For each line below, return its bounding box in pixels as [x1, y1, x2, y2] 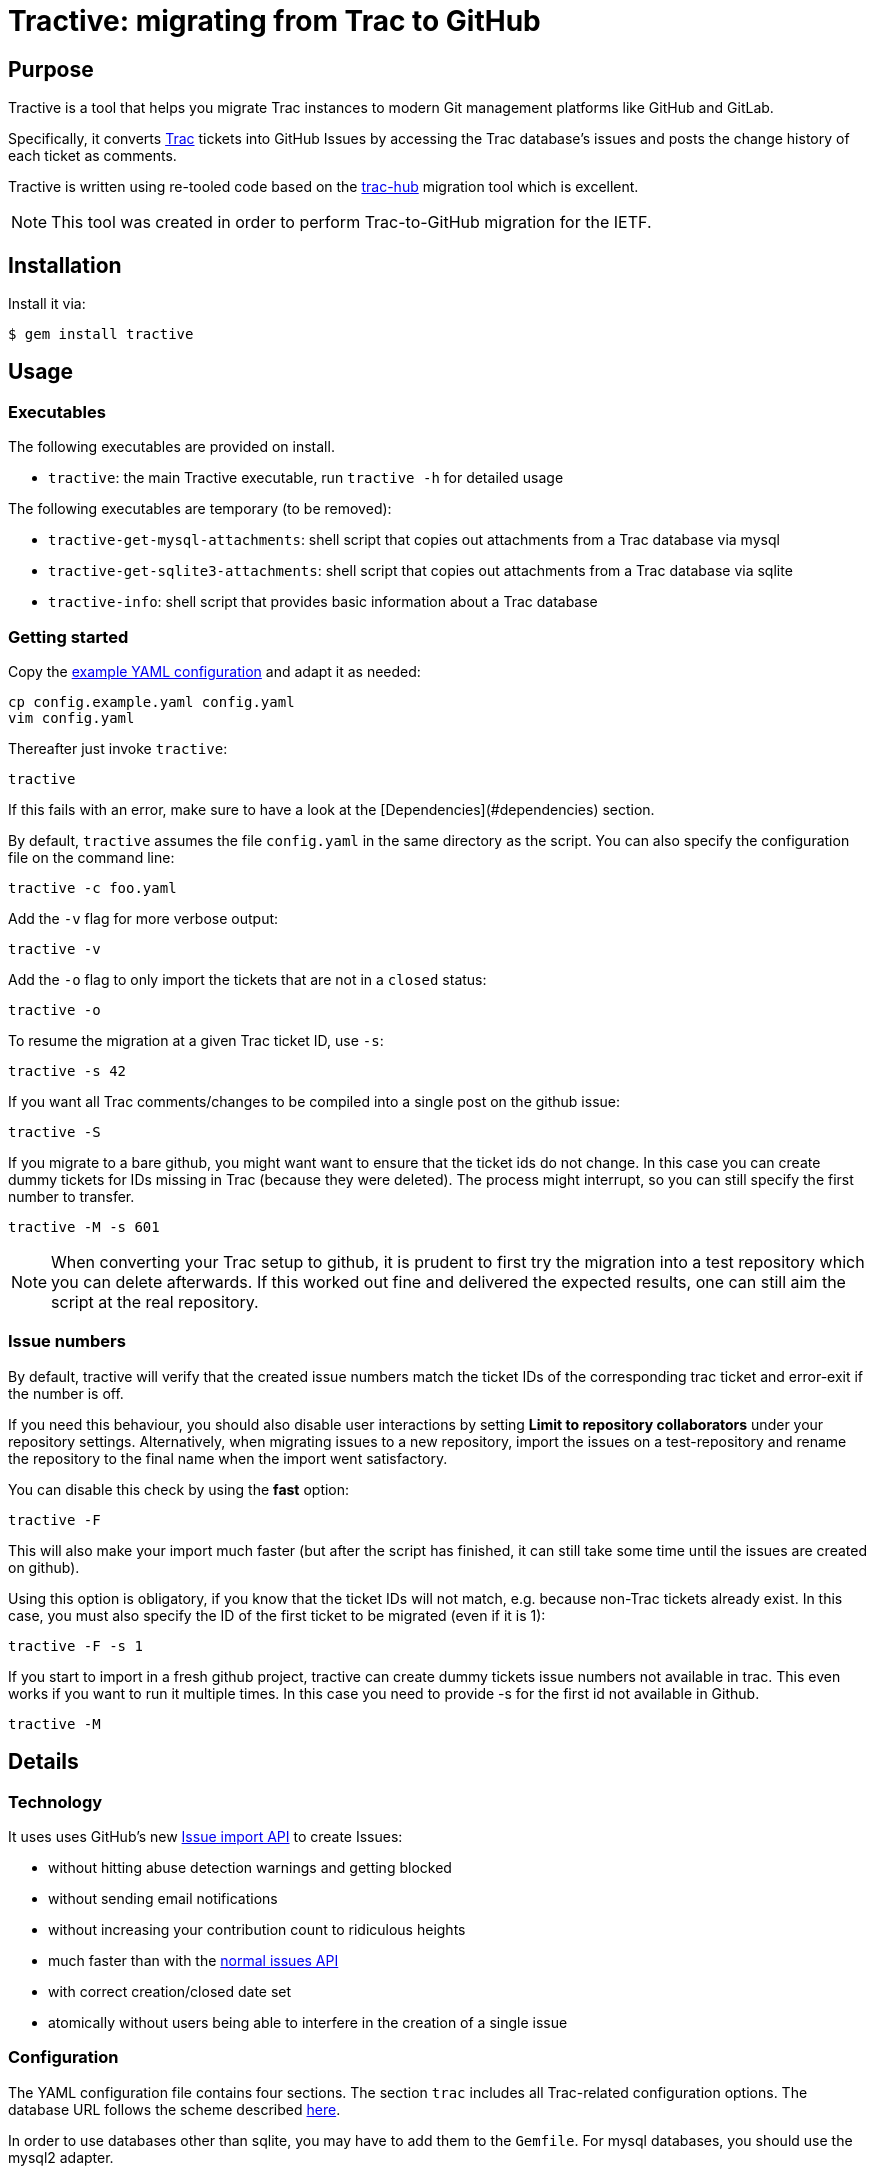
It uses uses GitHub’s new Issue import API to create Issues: [8, 1827, 403, 1845]
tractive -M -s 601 [8, 1218, 160, 1235]
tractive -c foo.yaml [8, 879, 177, 896]
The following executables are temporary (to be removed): [8, 500, 392, 518]
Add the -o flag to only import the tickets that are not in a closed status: [8, 970, 487, 988]
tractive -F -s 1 [8, 1637, 143, 1654]
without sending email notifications [48, 1889, 278, 1907]
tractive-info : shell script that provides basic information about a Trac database [48, 593, 598, 611]
